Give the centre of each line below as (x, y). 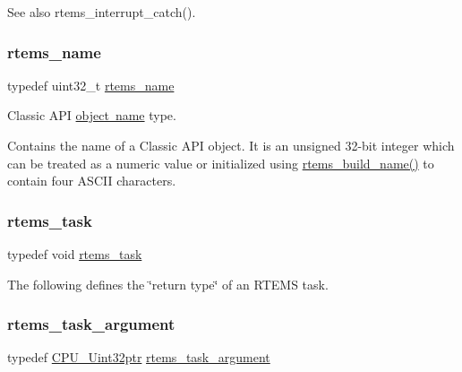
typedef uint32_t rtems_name (91, 85)
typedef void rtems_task (75, 254)
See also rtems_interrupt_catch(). (102, 12)
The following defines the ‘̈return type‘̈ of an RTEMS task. (168, 284)
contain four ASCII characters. (92, 181)
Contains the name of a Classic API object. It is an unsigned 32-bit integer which (231, 145)
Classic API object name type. (92, 115)
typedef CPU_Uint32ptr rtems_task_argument (139, 357)
